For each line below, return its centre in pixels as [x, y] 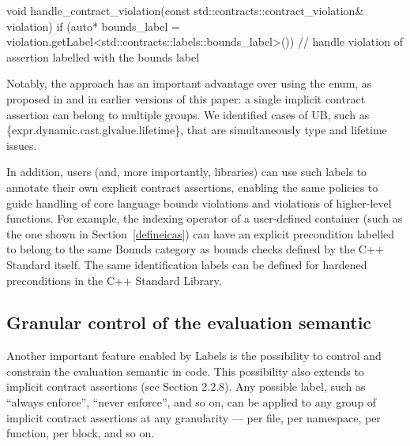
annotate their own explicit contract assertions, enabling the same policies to [192, 187]
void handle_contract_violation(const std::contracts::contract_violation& [185, 10]
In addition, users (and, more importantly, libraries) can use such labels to [187, 172]
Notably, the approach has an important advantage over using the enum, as [189, 83]
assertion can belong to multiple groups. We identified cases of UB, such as [188, 114]
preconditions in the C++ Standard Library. [114, 280]
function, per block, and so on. [81, 433]
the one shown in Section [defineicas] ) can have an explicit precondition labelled [201, 233]
